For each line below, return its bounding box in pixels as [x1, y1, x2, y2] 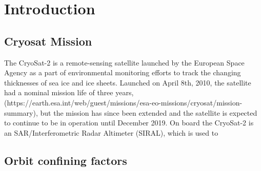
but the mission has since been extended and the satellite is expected [40, 107, 257, 118]
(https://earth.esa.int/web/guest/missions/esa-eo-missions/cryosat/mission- [4, 97, 243, 108]
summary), [4, 107, 38, 118]
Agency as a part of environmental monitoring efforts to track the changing [4, 67, 241, 78]
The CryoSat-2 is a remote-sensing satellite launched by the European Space [4, 57, 245, 68]
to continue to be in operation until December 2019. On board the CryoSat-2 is [4, 117, 254, 128]
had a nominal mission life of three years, [4, 87, 134, 98]
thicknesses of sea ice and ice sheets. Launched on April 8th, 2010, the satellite [4, 77, 251, 88]
